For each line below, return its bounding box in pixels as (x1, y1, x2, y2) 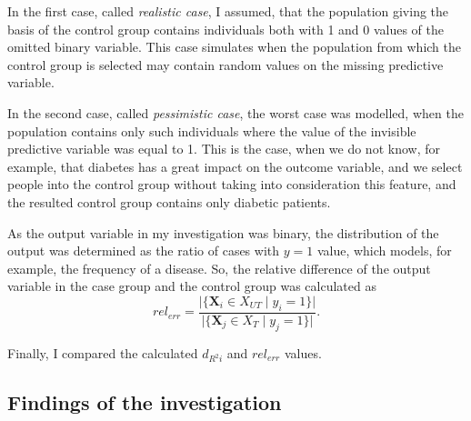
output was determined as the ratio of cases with (7, 241, 280, 260)
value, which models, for (316, 241, 452, 260)
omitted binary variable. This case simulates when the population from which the (7, 37, 461, 56)
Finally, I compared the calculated (7, 343, 198, 362)
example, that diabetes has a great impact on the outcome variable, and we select (7, 156, 463, 175)
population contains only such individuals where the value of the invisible (7, 121, 416, 140)
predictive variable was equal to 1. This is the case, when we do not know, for (7, 139, 440, 158)
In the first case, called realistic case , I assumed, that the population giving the (7, 2, 449, 20)
